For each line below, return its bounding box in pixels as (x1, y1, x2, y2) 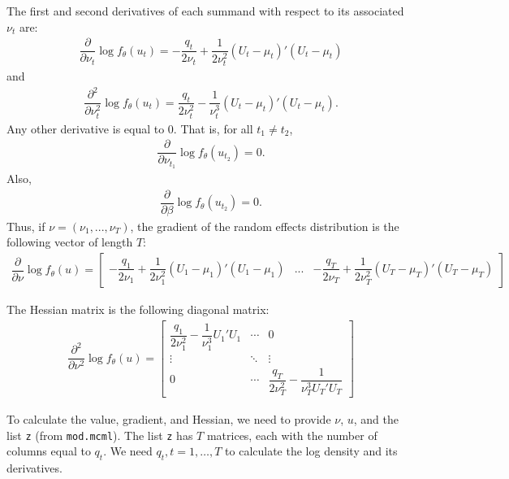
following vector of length (6, 233, 133, 250)
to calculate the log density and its (225, 442, 398, 459)
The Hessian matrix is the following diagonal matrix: (6, 301, 270, 318)
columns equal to (6, 442, 91, 459)
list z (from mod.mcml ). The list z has (6, 426, 193, 443)
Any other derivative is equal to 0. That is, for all (6, 120, 253, 137)
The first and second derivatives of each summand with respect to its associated (6, 2, 404, 19)
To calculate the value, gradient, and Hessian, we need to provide (6, 411, 331, 428)
